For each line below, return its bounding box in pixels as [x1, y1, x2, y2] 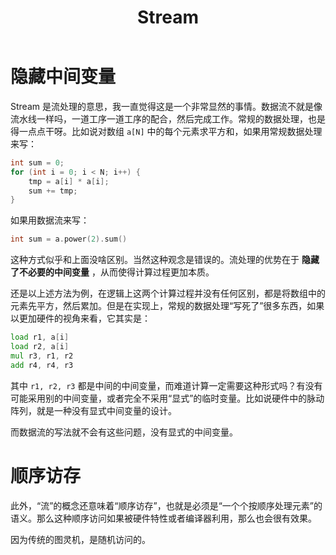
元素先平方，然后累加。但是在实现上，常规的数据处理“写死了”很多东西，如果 [10, 300, 325, 312]
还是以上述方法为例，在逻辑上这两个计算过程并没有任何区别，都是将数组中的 [10, 287, 326, 300]
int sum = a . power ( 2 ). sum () [10, 234, 128, 245]
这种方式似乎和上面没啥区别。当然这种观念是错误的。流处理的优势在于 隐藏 [10, 254, 320, 266]
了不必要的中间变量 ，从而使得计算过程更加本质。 [10, 266, 215, 278]
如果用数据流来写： [10, 214, 90, 226]
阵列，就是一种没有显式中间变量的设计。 [10, 404, 177, 416]
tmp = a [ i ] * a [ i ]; [28, 176, 110, 186]
